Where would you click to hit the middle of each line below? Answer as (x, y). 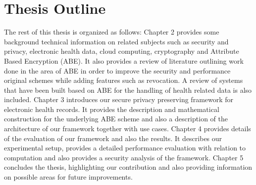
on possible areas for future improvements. (68, 177)
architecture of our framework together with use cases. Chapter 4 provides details (128, 129)
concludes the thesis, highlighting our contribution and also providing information (128, 167)
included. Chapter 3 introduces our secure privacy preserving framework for (119, 99)
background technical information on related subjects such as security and (116, 41)
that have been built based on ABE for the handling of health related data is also (128, 90)
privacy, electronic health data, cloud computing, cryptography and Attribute (122, 51)
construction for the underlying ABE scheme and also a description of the (116, 119)
